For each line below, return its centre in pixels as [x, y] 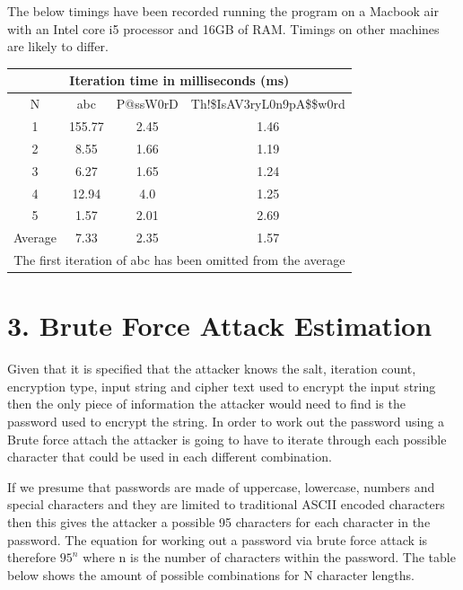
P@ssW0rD [147, 104]
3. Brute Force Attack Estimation [220, 326]
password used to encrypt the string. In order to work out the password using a [226, 422]
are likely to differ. [58, 46]
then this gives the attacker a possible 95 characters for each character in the [219, 522]
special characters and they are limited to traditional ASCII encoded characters [226, 504]
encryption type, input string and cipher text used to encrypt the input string [222, 386]
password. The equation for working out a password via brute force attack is [218, 539]
